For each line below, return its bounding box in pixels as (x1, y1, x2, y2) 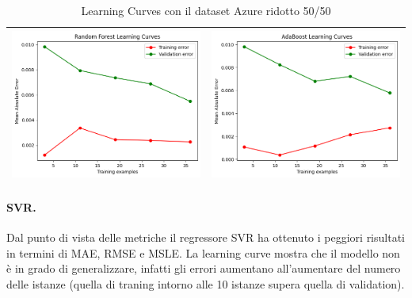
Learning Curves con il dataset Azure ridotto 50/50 (81, 2, 331, 18)
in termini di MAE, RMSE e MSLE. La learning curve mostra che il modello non (6, 244, 400, 261)
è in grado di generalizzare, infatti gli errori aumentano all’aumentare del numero (6, 260, 401, 277)
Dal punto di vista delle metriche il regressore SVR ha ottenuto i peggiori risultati (6, 228, 405, 245)
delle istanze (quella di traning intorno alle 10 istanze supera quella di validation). (6, 275, 405, 292)
